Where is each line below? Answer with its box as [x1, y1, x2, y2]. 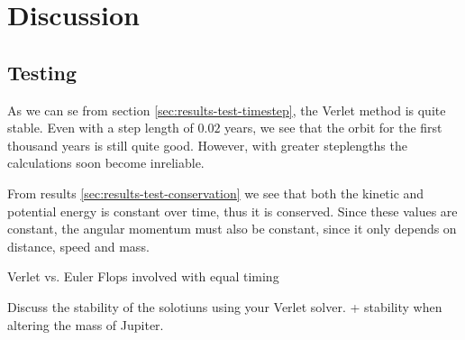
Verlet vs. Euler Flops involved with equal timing [7, 267, 279, 286]
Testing [7, 58, 77, 86]
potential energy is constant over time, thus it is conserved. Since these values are [7, 201, 458, 220]
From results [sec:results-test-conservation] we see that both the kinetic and [7, 183, 424, 202]
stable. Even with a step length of [7, 118, 194, 137]
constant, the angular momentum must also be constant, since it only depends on [7, 219, 457, 238]
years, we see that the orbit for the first [224, 118, 442, 137]
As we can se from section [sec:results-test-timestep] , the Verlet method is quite [7, 100, 446, 119]
